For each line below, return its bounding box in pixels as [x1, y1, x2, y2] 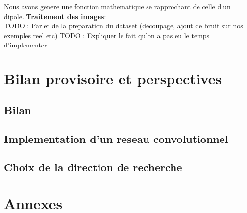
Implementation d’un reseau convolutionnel [4, 131, 228, 146]
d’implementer [4, 40, 47, 50]
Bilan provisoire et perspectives [4, 69, 222, 89]
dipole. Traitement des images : [4, 11, 106, 21]
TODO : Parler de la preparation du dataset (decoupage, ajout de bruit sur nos [4, 21, 243, 31]
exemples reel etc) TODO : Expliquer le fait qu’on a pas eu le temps [4, 30, 210, 40]
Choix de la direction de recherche [4, 160, 182, 175]
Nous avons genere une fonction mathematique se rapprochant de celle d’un [4, 1, 231, 11]
